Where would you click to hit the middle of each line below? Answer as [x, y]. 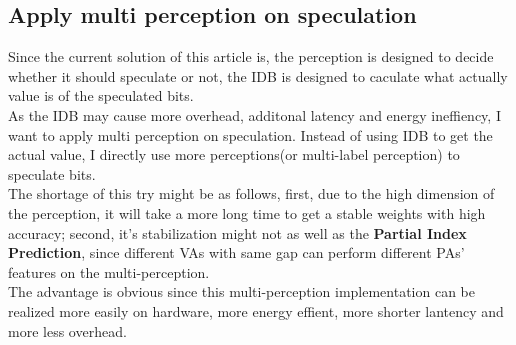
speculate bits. [52, 173]
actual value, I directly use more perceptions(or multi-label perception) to [234, 154]
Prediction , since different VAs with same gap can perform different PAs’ [236, 252]
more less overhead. [67, 330]
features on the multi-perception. [109, 271]
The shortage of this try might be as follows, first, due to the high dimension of [251, 193]
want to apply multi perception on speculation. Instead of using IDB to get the [250, 134]
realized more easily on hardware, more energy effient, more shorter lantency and [256, 310]
